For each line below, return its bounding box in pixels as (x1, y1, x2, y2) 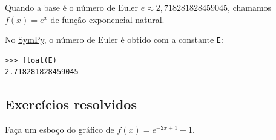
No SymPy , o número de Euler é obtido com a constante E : (5, 33, 223, 46)
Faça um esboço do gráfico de (5, 123, 114, 136)
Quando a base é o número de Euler (5, 1, 139, 13)
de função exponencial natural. (50, 13, 165, 25)
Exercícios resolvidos (5, 95, 137, 113)
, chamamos (228, 1, 272, 13)
